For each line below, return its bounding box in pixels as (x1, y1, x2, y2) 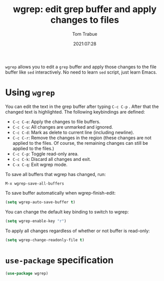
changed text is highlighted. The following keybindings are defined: (5, 108, 145, 115)
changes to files (50, 14, 120, 26)
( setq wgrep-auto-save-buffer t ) (5, 199, 76, 205)
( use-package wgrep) (5, 271, 49, 276)
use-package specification (5, 254, 114, 266)
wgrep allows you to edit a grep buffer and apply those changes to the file (5, 64, 156, 70)
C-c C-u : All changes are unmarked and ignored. (12, 124, 114, 130)
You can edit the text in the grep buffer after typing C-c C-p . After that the (5, 103, 159, 109)
